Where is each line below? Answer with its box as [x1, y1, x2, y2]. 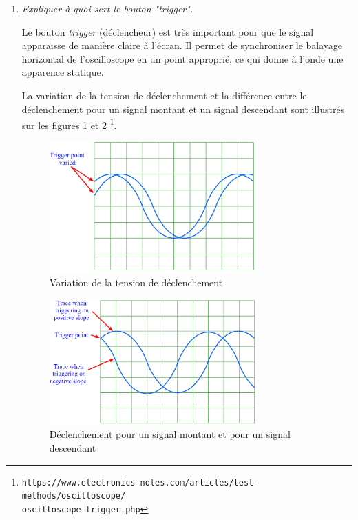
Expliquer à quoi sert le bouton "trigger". [21, 1, 193, 15]
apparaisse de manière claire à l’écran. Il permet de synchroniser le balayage [21, 38, 343, 52]
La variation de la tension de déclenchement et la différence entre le [21, 88, 307, 102]
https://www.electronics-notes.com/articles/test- [21, 477, 259, 488]
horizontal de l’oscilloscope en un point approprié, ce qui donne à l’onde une [21, 51, 344, 66]
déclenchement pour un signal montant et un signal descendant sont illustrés [21, 101, 345, 116]
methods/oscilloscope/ [21, 491, 126, 501]
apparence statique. [21, 65, 104, 79]
